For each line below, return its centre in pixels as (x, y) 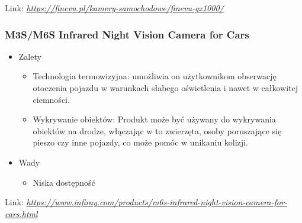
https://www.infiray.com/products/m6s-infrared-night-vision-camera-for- (157, 202)
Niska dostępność (64, 182)
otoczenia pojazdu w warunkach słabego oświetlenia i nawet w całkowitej (166, 88)
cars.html (21, 213)
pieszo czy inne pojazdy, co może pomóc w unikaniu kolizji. (140, 142)
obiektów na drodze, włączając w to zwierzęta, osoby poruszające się (157, 130)
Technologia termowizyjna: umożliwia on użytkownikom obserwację (155, 76)
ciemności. (51, 99)
